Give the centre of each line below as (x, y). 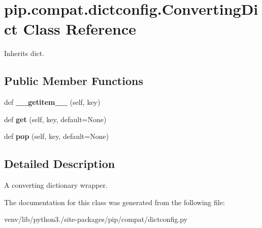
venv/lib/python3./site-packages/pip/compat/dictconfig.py (96, 219)
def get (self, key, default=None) (55, 119)
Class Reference (80, 29)
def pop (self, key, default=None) (57, 136)
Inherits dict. (24, 53)
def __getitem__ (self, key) (52, 102)
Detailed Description (60, 164)
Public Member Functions (74, 81)
